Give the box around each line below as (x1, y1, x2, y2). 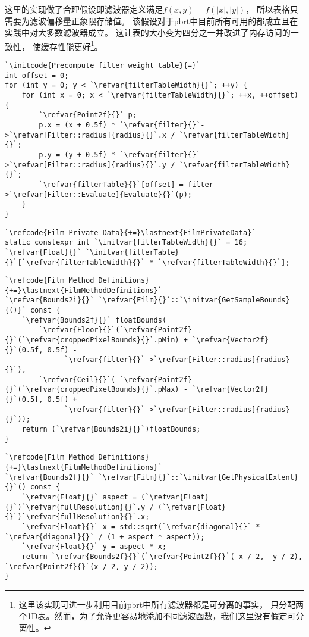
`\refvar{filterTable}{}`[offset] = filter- (39, 180, 217, 189)
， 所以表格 (245, 3, 290, 15)
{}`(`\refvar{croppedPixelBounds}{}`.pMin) (5, 336, 179, 345)
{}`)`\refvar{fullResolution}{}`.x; (5, 513, 150, 522)
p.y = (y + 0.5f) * (39, 150, 116, 159)
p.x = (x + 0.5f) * (39, 120, 116, 129)
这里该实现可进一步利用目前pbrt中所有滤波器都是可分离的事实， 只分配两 (18, 598, 304, 610)
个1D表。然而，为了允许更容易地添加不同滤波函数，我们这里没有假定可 (18, 610, 296, 622)
